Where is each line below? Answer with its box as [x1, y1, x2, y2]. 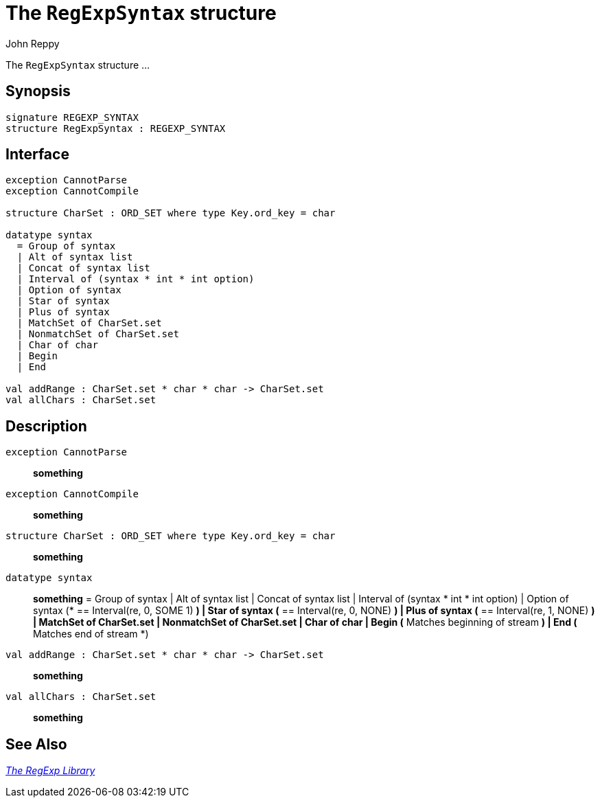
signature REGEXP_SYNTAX [5, 111, 139, 123]
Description [5, 417, 87, 435]
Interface [5, 146, 69, 163]
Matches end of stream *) [33, 628, 149, 640]
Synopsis [5, 82, 71, 100]
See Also [5, 735, 67, 753]
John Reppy [5, 37, 60, 49]
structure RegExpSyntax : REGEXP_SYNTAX [5, 122, 226, 134]
